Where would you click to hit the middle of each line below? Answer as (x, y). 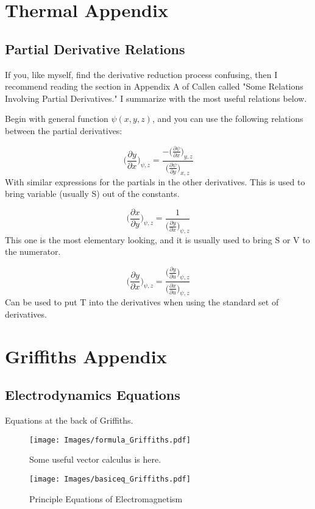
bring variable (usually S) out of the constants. (92, 194)
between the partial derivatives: (64, 130)
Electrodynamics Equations (93, 395)
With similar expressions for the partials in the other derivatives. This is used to (155, 181)
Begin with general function (57, 119)
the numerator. (33, 251)
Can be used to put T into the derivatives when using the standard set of (142, 302)
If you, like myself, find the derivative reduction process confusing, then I (141, 74)
